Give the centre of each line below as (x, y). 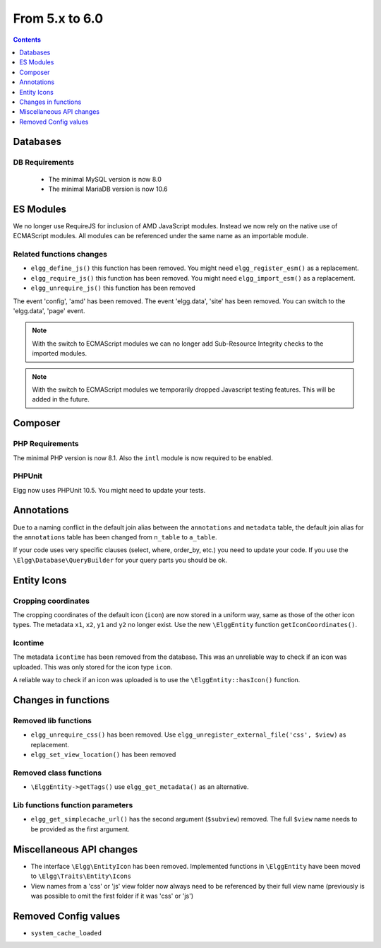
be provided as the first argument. (80, 829)
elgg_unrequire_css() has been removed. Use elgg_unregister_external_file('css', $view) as (188, 735)
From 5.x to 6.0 (58, 18)
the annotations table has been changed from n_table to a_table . (115, 537)
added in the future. (61, 399)
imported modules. (60, 353)
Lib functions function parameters (73, 805)
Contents (27, 40)
